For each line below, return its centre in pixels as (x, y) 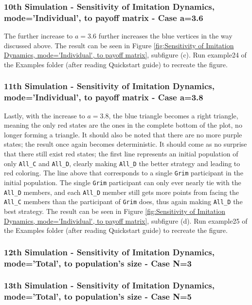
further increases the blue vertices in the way (165, 36)
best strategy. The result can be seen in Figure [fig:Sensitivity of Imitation (115, 211)
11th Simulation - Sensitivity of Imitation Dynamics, (109, 86)
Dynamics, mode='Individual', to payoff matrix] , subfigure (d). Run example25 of (126, 220)
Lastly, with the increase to (45, 115)
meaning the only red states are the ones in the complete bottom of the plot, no (123, 125)
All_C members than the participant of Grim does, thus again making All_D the (123, 201)
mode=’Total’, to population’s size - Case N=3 (98, 263)
